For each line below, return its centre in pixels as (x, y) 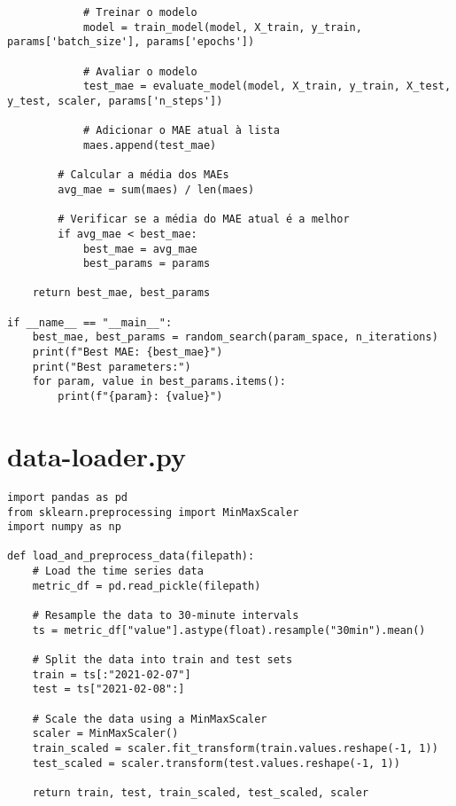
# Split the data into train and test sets (162, 660)
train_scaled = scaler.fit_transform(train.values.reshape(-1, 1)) (235, 748)
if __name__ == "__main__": (90, 322)
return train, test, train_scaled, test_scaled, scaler (201, 792)
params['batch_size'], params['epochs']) (131, 42)
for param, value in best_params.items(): (159, 382)
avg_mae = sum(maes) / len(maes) (156, 189)
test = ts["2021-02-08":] (108, 689)
